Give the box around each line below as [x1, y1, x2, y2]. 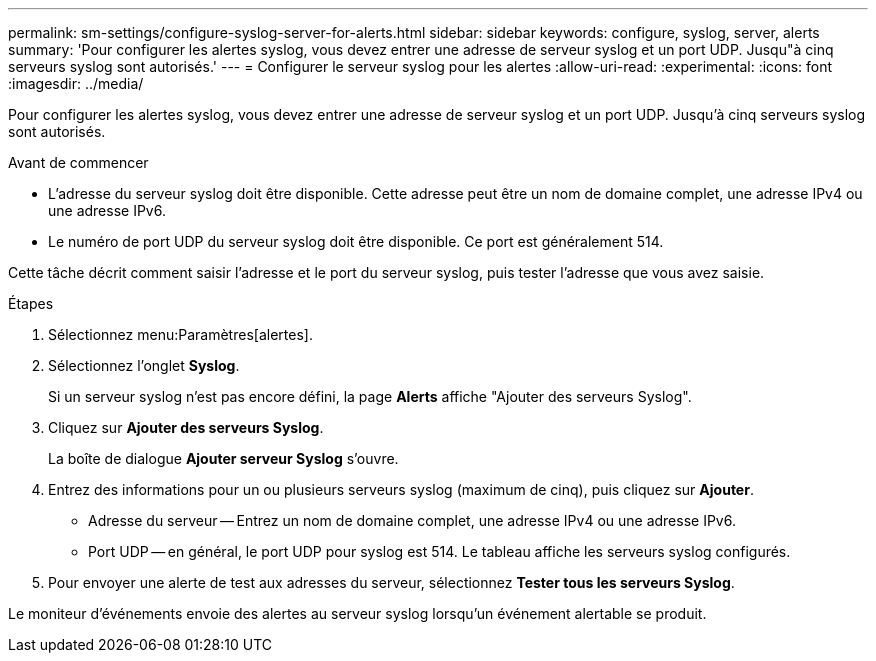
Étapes [8, 295, 54, 312]
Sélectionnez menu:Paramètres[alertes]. [48, 326, 313, 343]
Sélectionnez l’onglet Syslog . [48, 357, 240, 374]
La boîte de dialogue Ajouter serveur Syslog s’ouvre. [48, 450, 399, 467]
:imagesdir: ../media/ [8, 75, 144, 92]
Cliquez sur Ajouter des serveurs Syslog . [48, 419, 324, 436]
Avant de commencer [8, 154, 149, 171]
